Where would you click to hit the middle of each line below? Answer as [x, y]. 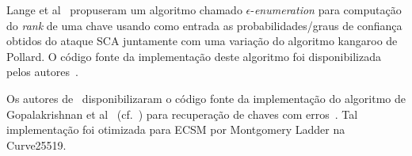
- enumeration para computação [326, 10]
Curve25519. [36, 145]
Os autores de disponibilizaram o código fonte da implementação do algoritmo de [206, 98]
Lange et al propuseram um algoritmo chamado [124, 10]
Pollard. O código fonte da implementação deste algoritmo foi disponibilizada [194, 56]
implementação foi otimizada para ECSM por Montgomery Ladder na [176, 129]
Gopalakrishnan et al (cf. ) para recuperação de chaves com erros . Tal [182, 114]
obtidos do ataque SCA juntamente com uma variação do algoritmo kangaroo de [202, 41]
